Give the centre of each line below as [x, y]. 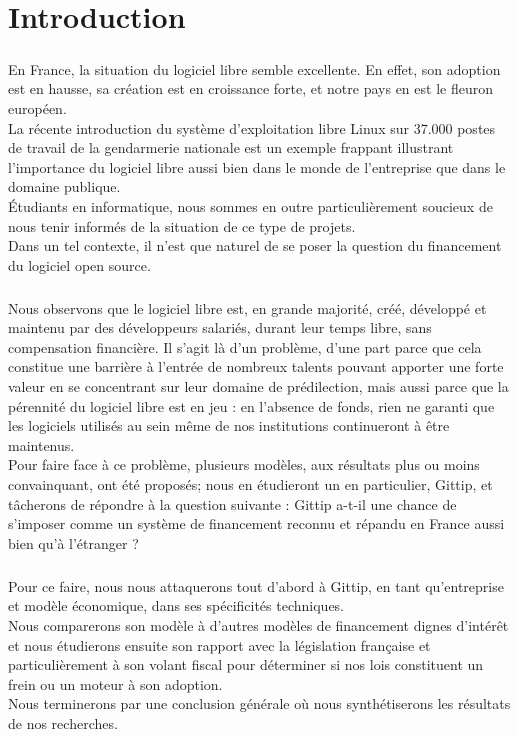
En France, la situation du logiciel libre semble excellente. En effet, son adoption [254, 68]
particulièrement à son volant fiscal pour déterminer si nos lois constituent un [246, 664]
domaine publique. [64, 186]
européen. [37, 107]
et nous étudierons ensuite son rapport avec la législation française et [219, 644]
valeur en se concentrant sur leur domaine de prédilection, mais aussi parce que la [258, 386]
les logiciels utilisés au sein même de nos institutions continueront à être [229, 425]
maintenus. [41, 444]
